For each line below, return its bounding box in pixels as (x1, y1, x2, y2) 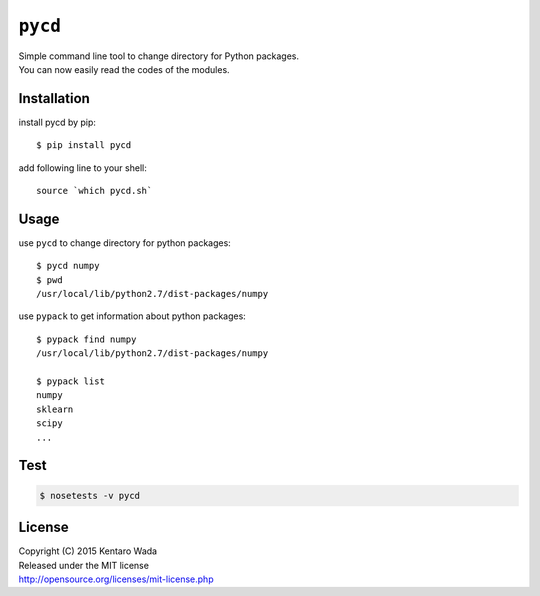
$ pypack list (36, 376, 105, 387)
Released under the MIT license (18, 559, 150, 571)
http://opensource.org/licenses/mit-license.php (18, 573, 214, 585)
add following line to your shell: (18, 161, 147, 174)
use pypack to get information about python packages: (18, 310, 247, 322)
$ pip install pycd (36, 140, 132, 151)
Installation (18, 90, 90, 107)
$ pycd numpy (36, 260, 100, 272)
